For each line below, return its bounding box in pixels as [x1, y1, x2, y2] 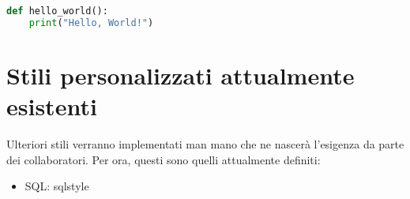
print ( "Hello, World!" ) [28, 17, 154, 28]
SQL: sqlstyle [24, 178, 89, 194]
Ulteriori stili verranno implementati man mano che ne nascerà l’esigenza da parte [6, 136, 404, 152]
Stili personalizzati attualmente [6, 58, 355, 91]
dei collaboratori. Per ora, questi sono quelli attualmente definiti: [6, 151, 321, 167]
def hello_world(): [6, 6, 108, 17]
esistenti [6, 90, 97, 122]
